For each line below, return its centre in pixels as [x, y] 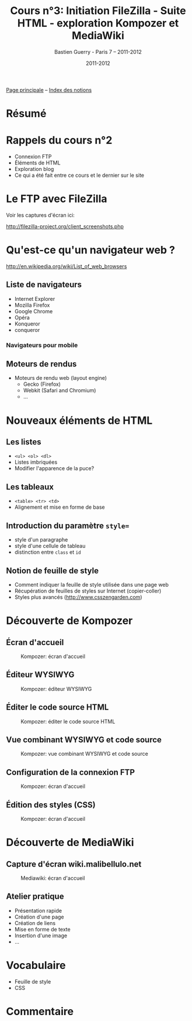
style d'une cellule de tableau [50, 546]
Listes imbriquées [36, 462]
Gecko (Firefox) [42, 384]
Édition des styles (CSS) [51, 805]
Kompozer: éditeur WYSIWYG [56, 688]
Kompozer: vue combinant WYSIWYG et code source [85, 754]
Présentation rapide [38, 910]
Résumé [26, 114]
